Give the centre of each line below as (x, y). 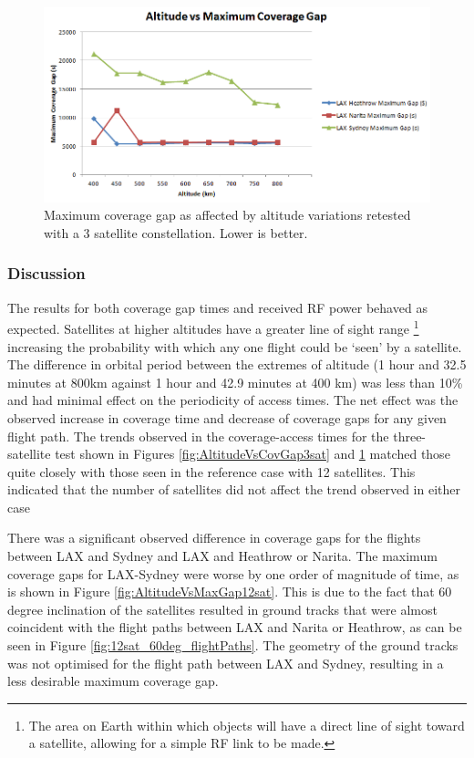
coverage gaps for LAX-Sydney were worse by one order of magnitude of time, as (233, 573)
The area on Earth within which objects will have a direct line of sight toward (247, 725)
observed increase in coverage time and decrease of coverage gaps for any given (227, 417)
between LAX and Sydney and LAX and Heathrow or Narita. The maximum (222, 556)
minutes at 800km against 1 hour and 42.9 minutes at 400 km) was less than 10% (235, 382)
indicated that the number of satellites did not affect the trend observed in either (234, 489)
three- (410, 436)
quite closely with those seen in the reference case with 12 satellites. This (211, 471)
